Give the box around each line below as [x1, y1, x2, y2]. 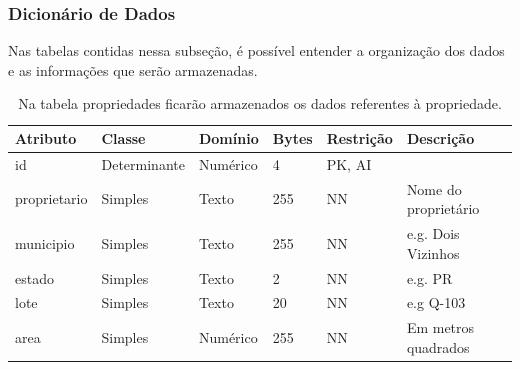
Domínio [198, 128, 259, 148]
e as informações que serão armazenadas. [8, 59, 258, 80]
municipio [15, 232, 75, 253]
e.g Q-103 [406, 292, 466, 313]
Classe [101, 128, 146, 148]
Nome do [406, 178, 462, 199]
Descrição [406, 128, 475, 148]
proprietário [406, 198, 480, 219]
